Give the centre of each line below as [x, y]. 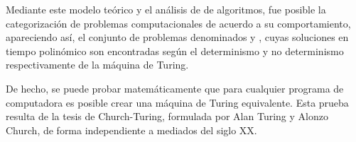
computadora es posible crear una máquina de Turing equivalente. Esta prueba [177, 102]
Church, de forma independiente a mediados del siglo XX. [131, 130]
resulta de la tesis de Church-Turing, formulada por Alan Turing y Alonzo [167, 116]
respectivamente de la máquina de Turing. [97, 65]
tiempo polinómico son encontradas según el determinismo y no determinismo [175, 51]
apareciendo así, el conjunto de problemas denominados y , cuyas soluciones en [177, 37]
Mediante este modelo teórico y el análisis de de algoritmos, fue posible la [166, 9]
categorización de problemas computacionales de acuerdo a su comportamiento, [178, 23]
